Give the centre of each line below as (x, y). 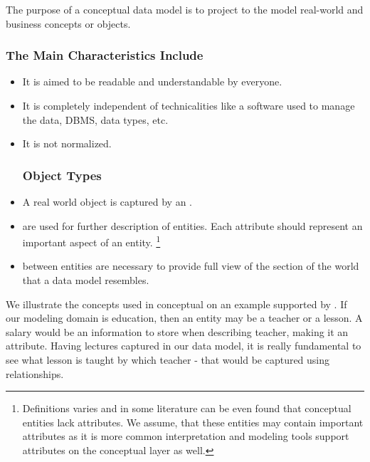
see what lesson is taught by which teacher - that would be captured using (168, 359)
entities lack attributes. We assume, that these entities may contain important (193, 422)
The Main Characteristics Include (105, 55)
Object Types (62, 175)
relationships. (35, 373)
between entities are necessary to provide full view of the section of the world (191, 266)
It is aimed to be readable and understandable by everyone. (152, 82)
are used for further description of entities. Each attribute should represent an (192, 225)
